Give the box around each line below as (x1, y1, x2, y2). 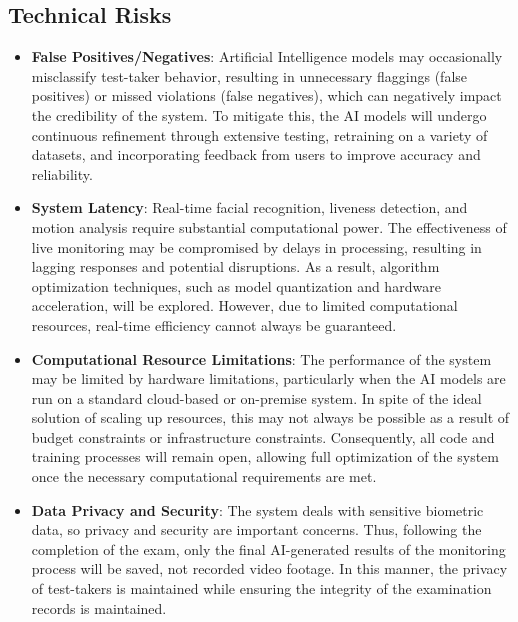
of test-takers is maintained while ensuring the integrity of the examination (31, 578, 492, 599)
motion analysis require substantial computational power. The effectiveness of (31, 216, 507, 237)
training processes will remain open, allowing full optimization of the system (31, 446, 499, 467)
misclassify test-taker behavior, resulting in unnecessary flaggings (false (31, 65, 468, 86)
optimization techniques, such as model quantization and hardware (31, 275, 441, 296)
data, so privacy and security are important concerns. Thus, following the (31, 519, 482, 540)
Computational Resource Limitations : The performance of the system (31, 348, 492, 369)
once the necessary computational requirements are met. (31, 466, 377, 487)
